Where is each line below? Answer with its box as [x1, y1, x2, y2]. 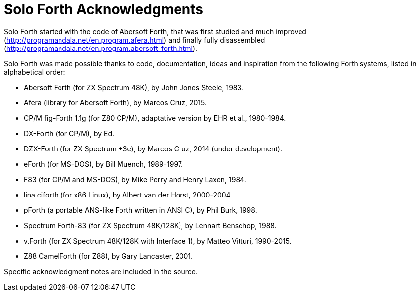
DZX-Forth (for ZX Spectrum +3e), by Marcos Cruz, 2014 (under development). [24, 144, 282, 153]
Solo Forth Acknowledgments [4, 1, 204, 18]
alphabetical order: [4, 67, 65, 76]
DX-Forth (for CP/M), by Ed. [24, 129, 115, 138]
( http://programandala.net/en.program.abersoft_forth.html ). [4, 44, 198, 52]
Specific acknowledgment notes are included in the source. [4, 267, 198, 276]
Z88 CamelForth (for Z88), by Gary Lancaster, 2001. [24, 251, 193, 260]
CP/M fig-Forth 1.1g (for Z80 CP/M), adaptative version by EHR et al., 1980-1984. [24, 113, 286, 122]
